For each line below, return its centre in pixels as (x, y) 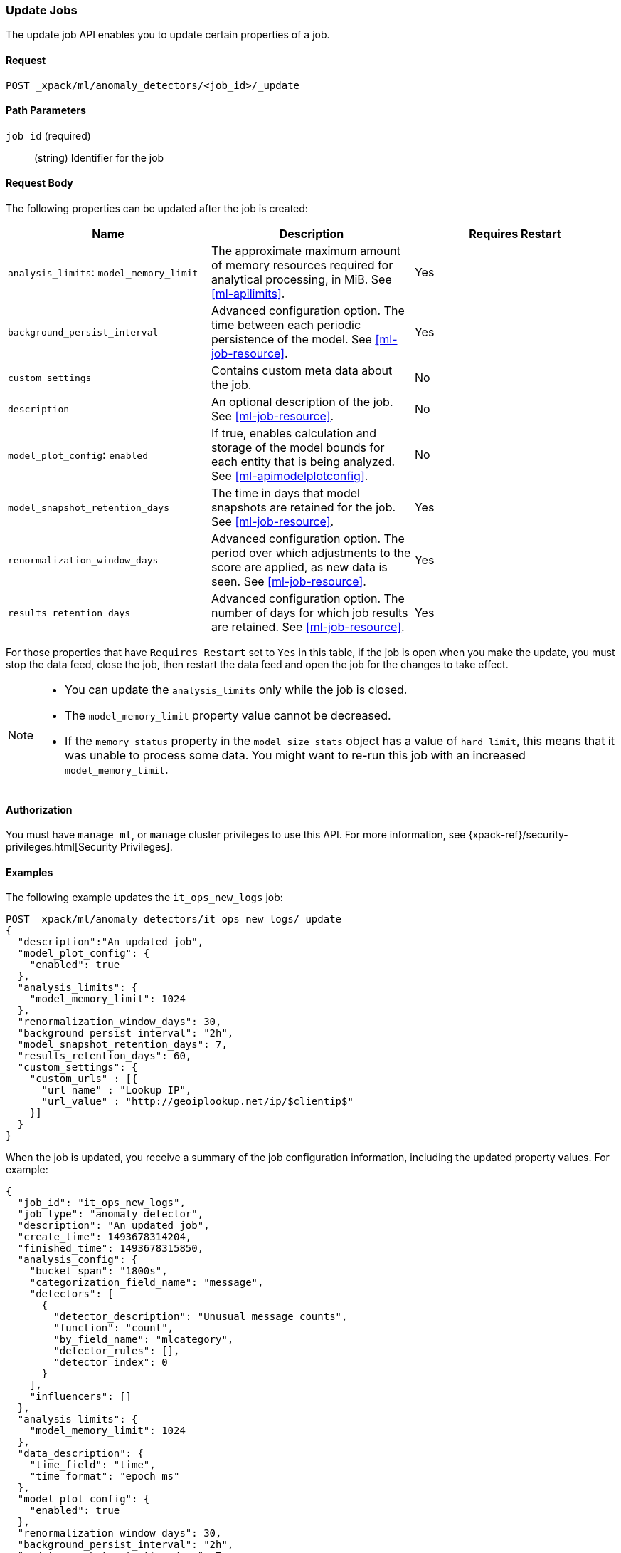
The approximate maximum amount (306, 251)
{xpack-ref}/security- (518, 835)
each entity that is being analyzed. (303, 462)
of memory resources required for (302, 265)
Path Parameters (46, 110)
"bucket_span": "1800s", (99, 1271)
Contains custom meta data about (302, 371)
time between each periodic (286, 325)
